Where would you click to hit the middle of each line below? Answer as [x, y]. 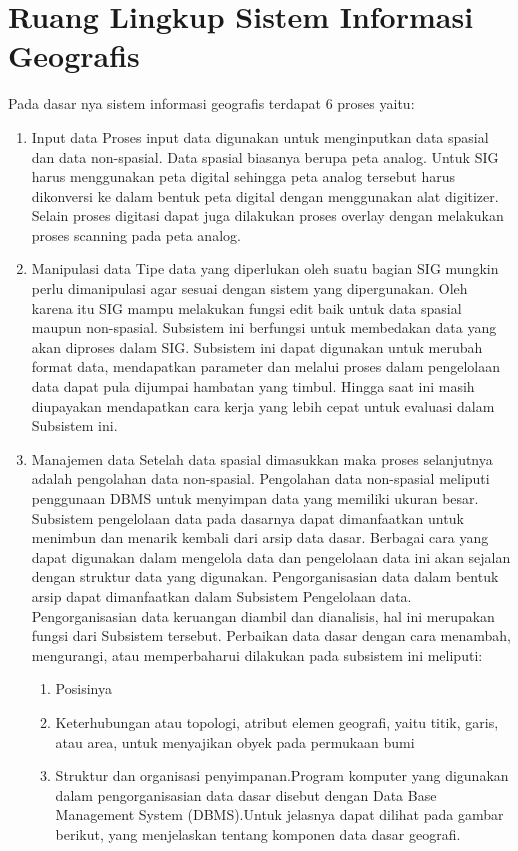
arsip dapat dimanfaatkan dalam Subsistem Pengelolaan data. [221, 595]
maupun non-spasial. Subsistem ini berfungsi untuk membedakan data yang [264, 327]
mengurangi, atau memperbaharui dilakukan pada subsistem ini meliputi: [257, 654]
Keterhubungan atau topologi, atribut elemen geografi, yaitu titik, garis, [277, 721]
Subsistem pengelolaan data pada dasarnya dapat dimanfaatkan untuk [247, 517]
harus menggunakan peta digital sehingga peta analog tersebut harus [243, 176]
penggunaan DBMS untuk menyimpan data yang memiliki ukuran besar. [255, 498]
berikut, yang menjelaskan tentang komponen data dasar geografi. [258, 833]
